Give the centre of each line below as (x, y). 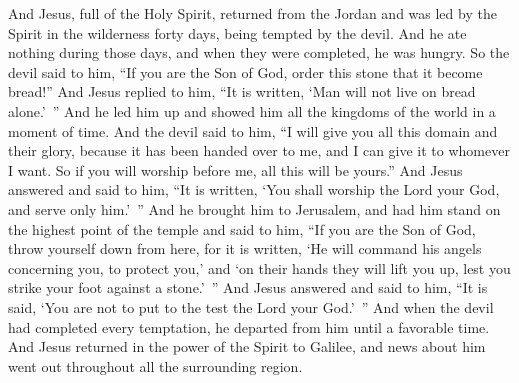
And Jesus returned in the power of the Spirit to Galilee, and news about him (247, 346)
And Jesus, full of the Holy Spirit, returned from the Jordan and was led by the (252, 13)
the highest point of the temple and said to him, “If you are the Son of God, (242, 228)
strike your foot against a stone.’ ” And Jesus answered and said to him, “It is (248, 287)
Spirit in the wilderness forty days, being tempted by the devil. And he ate (237, 32)
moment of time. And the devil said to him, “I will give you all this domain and (253, 130)
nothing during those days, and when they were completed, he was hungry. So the (259, 52)
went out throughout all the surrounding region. (155, 365)
